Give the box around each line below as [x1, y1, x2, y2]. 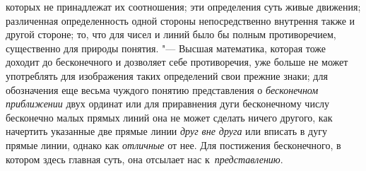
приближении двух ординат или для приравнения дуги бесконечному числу [6, 96, 330, 111]
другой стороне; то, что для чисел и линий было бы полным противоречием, [6, 27, 336, 42]
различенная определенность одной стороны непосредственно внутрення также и [6, 13, 355, 28]
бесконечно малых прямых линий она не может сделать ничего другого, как [6, 110, 333, 124]
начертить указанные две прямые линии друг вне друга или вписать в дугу [6, 124, 327, 138]
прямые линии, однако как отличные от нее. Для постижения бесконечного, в [6, 137, 341, 152]
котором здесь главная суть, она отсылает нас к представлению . [6, 151, 283, 166]
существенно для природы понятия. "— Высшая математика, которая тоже [6, 40, 326, 55]
